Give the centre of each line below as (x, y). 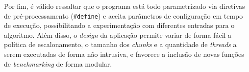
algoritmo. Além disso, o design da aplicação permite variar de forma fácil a (118, 35)
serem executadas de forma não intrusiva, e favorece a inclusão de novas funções (124, 54)
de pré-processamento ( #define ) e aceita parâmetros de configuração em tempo (124, 15)
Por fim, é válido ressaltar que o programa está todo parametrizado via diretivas (124, 6)
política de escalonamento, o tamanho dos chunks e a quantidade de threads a (120, 44)
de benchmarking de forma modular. (58, 63)
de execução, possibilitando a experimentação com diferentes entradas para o (119, 25)
